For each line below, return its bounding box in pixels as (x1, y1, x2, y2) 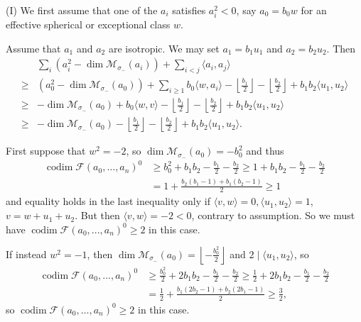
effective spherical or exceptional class (6, 17, 171, 32)
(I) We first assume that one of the (6, 3, 158, 17)
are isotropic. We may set (108, 40, 220, 55)
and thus (246, 143, 284, 158)
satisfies (172, 3, 206, 17)
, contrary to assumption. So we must (191, 208, 355, 223)
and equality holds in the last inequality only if (6, 194, 210, 209)
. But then (75, 208, 120, 223)
